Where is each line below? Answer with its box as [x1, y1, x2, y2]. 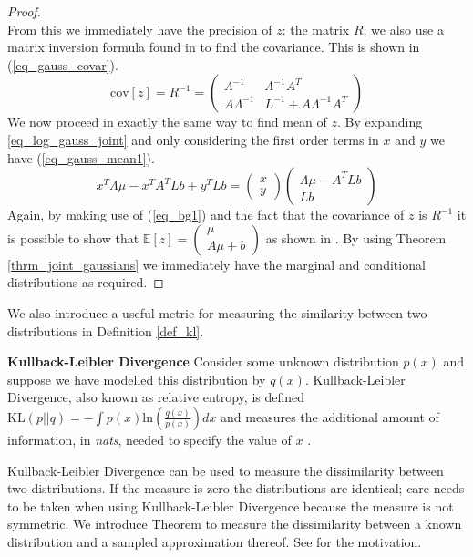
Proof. [7, 2, 41, 20]
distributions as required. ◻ [7, 273, 164, 292]
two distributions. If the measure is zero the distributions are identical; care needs [7, 479, 465, 498]
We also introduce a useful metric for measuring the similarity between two [7, 303, 427, 322]
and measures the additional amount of [221, 407, 439, 426]
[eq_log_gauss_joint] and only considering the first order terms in [7, 129, 379, 149]
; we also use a [363, 19, 444, 38]
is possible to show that [7, 228, 139, 247]
